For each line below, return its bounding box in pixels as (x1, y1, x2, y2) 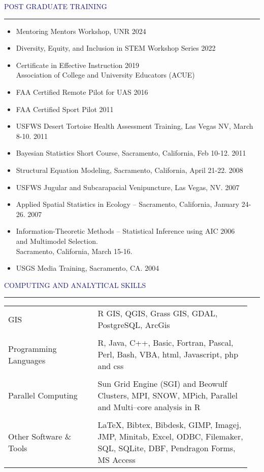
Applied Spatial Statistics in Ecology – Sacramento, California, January (16, 199, 240, 209)
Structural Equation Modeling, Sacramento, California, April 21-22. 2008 (16, 164, 243, 175)
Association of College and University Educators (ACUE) (16, 69, 195, 80)
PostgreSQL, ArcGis (97, 319, 170, 331)
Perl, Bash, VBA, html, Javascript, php (97, 348, 239, 360)
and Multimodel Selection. (16, 235, 98, 246)
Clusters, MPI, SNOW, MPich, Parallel (97, 389, 238, 402)
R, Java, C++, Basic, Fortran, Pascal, (97, 337, 234, 349)
